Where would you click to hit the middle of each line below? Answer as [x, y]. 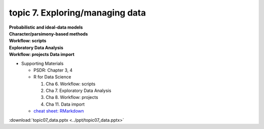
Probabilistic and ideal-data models [46, 27]
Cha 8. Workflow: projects [72, 97]
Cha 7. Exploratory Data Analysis [78, 91]
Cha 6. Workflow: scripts [70, 84]
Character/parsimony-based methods [48, 34]
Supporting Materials [42, 63]
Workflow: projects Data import [42, 55]
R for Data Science [52, 77]
